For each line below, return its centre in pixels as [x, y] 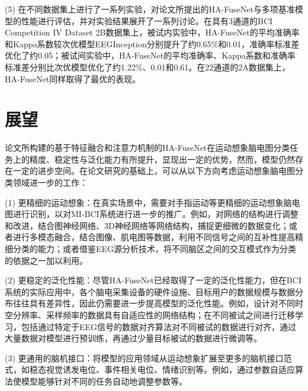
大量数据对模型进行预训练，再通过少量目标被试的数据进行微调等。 [133, 338]
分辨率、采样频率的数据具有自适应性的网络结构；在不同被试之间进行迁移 [154, 315]
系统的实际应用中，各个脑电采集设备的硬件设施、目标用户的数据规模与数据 [150, 291]
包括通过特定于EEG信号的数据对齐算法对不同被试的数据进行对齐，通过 [159, 326]
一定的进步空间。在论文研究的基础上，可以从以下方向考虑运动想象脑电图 [154, 171]
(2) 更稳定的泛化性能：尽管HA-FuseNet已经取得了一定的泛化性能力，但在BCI [153, 280]
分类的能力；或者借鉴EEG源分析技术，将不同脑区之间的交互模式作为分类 [155, 249]
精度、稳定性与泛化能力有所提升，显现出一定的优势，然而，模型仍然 [162, 159]
